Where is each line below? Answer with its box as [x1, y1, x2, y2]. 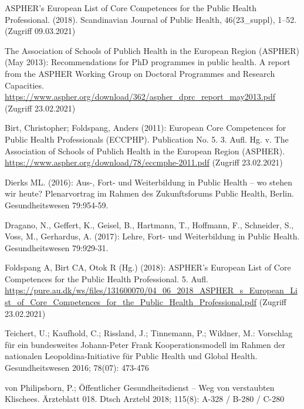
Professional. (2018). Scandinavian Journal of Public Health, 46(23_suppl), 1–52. [5, 13, 297, 25]
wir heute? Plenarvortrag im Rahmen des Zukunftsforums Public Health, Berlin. [5, 187, 294, 200]
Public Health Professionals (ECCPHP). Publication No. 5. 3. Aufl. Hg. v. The [5, 133, 289, 145]
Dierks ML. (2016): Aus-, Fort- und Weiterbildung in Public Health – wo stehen [5, 175, 292, 188]
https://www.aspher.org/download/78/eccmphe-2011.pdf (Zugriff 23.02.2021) [5, 156, 283, 168]
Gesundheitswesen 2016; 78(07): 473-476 [5, 361, 149, 374]
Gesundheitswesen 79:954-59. [5, 198, 109, 211]
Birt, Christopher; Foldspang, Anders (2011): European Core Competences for [5, 121, 286, 134]
